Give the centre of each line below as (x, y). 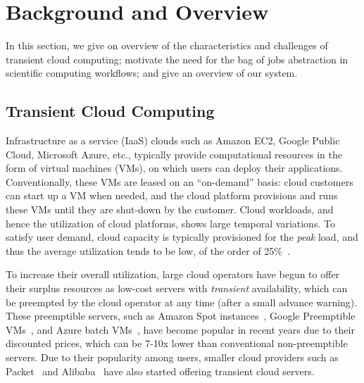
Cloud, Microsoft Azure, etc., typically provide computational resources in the (174, 154)
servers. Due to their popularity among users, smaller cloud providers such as (172, 357)
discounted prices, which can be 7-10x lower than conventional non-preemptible (177, 343)
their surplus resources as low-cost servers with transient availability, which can (177, 288)
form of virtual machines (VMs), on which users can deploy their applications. (174, 168)
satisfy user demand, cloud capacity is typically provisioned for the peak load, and (182, 237)
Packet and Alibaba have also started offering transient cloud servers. (160, 371)
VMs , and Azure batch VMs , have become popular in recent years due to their (180, 329)
